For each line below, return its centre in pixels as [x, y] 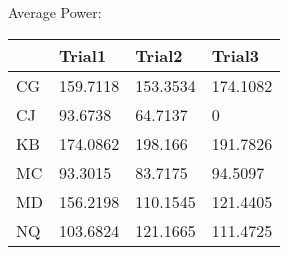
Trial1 [82, 55]
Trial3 [235, 55]
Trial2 [159, 55]
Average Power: [55, 12]
